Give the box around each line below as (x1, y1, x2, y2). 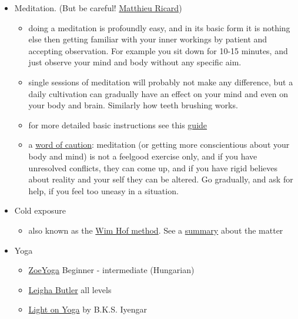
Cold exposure (14, 204, 66, 217)
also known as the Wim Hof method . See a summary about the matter (28, 224, 283, 236)
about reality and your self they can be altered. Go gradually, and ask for (28, 173, 293, 185)
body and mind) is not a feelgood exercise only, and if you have (28, 149, 257, 162)
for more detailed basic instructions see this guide (28, 118, 207, 131)
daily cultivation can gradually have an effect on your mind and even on (28, 87, 289, 99)
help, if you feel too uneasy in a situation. (28, 184, 179, 197)
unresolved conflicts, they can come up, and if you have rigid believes (28, 161, 278, 174)
